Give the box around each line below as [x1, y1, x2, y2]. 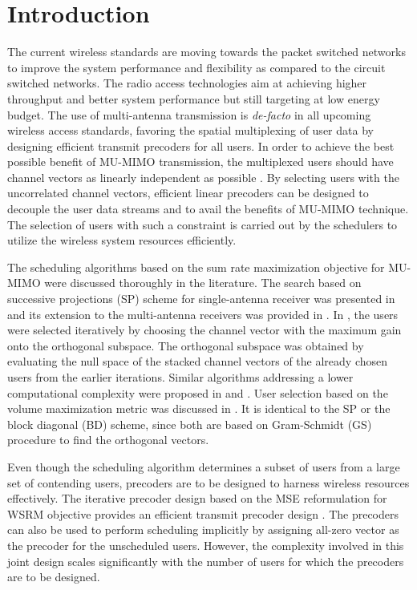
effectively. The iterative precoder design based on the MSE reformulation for [7, 490, 387, 507]
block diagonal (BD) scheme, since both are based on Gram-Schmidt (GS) [7, 415, 372, 432]
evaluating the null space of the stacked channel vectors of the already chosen [7, 353, 388, 370]
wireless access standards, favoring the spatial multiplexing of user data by [7, 122, 374, 139]
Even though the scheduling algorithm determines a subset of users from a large [7, 458, 400, 475]
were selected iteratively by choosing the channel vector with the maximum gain [7, 321, 402, 338]
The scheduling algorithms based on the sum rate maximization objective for [7, 258, 385, 275]
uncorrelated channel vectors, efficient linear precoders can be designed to [7, 184, 369, 201]
